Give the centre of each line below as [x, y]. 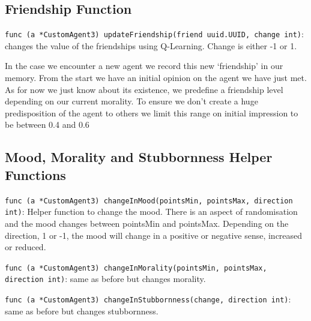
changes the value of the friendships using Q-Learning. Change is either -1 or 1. [151, 45]
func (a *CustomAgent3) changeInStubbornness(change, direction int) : [148, 299]
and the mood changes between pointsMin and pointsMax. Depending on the [147, 223]
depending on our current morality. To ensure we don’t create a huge [131, 101]
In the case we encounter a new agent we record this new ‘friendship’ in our [144, 66]
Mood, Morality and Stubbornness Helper [139, 157]
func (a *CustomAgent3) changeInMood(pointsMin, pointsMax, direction [149, 201]
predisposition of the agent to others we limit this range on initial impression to [152, 112]
